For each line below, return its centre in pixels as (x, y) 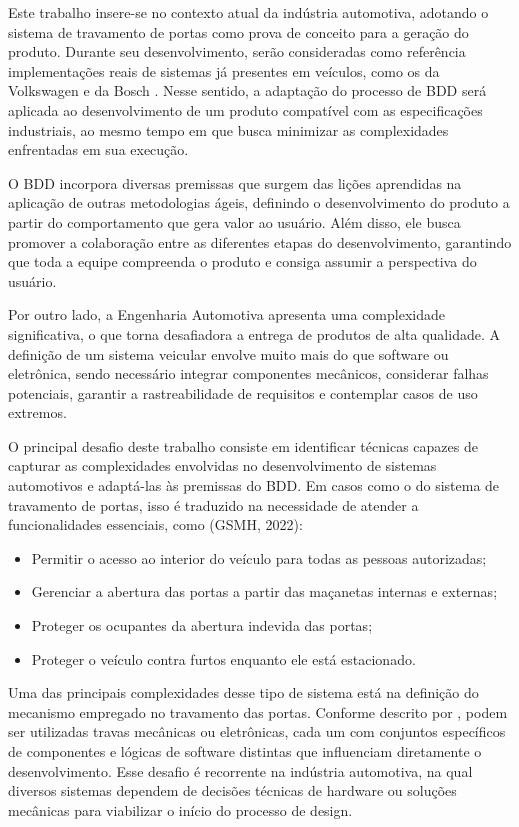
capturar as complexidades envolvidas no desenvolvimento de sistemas (222, 465)
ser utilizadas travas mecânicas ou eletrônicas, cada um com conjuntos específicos (257, 731)
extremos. (37, 412)
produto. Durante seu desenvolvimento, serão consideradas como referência (237, 51)
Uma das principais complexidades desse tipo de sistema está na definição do (243, 692)
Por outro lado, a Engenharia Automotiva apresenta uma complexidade (226, 314)
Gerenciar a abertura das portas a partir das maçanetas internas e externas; (264, 591)
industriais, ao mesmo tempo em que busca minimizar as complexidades (228, 129)
